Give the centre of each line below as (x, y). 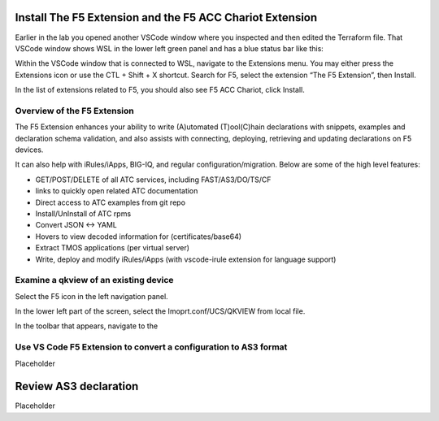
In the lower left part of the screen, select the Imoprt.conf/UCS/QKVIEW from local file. (160, 311)
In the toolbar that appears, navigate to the (87, 326)
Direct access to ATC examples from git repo (111, 202)
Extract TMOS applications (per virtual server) (113, 248)
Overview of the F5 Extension (74, 111)
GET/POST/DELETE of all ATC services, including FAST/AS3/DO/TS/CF (153, 180)
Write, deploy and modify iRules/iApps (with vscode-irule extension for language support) (186, 259)
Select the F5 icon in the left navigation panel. (91, 296)
